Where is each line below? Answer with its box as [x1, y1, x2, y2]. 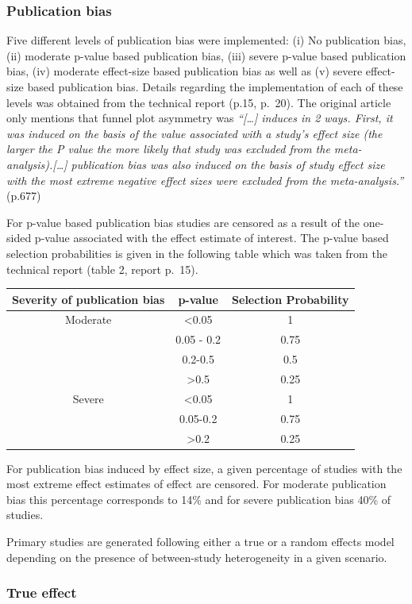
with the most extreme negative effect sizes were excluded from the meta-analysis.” [6, 171, 404, 188]
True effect [6, 583, 77, 602]
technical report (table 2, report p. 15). [6, 260, 198, 277]
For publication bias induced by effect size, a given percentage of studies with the [6, 460, 402, 476]
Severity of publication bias [12, 290, 165, 307]
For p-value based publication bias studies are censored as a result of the [6, 214, 360, 230]
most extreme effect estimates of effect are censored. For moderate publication [6, 475, 387, 492]
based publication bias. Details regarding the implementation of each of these [27, 79, 403, 94]
